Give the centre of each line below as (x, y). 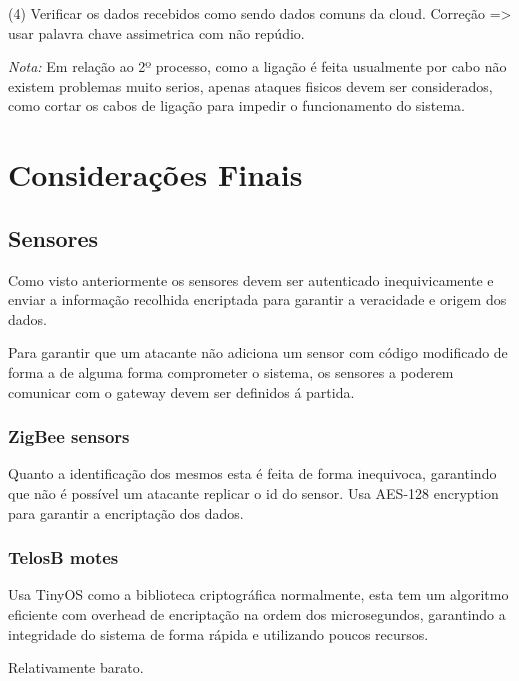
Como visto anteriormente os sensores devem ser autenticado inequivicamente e (251, 279)
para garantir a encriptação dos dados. (126, 512)
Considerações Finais (155, 174)
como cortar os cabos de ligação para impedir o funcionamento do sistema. (236, 105)
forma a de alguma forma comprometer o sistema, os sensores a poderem (231, 371)
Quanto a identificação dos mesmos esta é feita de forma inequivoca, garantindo (252, 473)
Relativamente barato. (76, 667)
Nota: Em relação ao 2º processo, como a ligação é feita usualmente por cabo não (257, 66)
